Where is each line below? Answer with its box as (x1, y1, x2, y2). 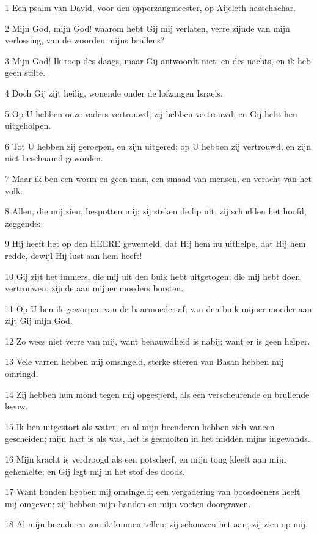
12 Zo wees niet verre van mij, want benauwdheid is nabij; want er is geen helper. (5, 334, 310, 347)
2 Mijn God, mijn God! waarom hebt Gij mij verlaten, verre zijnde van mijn (5, 21, 290, 34)
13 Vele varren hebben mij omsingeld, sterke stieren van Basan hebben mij (5, 355, 284, 368)
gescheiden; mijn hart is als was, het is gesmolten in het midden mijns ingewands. (5, 432, 310, 445)
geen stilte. (5, 66, 46, 79)
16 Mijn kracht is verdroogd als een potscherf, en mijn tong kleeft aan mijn (5, 453, 286, 466)
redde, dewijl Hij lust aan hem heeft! (5, 249, 142, 262)
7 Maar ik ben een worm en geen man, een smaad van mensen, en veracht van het (5, 172, 312, 185)
